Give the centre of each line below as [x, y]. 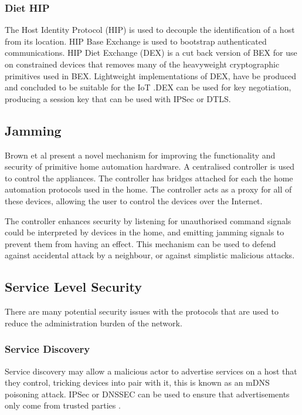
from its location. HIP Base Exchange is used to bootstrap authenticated [136, 41]
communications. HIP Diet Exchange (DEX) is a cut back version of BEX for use [151, 53]
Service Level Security [73, 287]
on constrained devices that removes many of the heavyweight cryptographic [142, 64]
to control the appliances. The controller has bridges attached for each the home [149, 178]
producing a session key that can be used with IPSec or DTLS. [118, 98]
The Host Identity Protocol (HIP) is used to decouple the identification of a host [150, 30]
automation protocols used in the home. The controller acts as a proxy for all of [148, 189]
